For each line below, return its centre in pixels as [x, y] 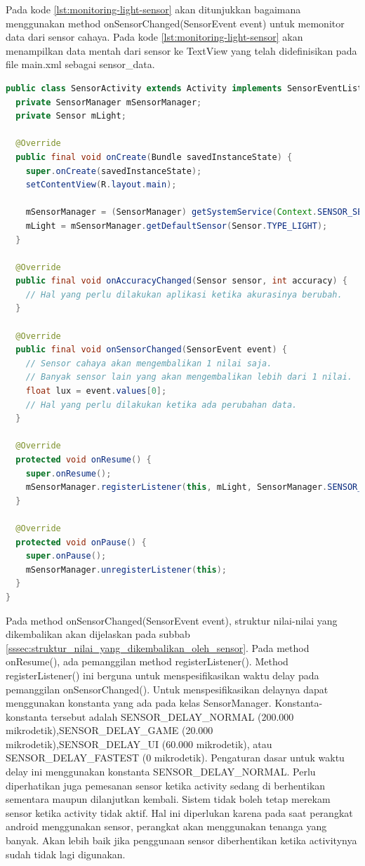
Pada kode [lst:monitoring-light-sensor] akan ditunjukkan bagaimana [153, 9]
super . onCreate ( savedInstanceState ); [114, 171]
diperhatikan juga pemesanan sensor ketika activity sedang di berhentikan [166, 785]
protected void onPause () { [81, 542]
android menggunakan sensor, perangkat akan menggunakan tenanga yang [166, 826]
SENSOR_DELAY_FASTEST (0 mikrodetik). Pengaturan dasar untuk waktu [175, 758]
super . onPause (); [66, 556]
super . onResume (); [68, 473]
